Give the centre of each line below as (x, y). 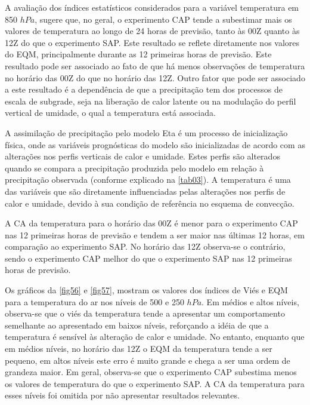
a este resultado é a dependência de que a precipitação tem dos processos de (144, 89)
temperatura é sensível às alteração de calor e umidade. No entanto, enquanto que (155, 337)
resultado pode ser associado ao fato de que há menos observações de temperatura (155, 65)
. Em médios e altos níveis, (250, 301)
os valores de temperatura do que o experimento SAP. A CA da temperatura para (155, 383)
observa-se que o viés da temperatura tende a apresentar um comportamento (145, 313)
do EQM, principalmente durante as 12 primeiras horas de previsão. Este (138, 54)
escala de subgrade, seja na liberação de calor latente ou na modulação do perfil (151, 101)
